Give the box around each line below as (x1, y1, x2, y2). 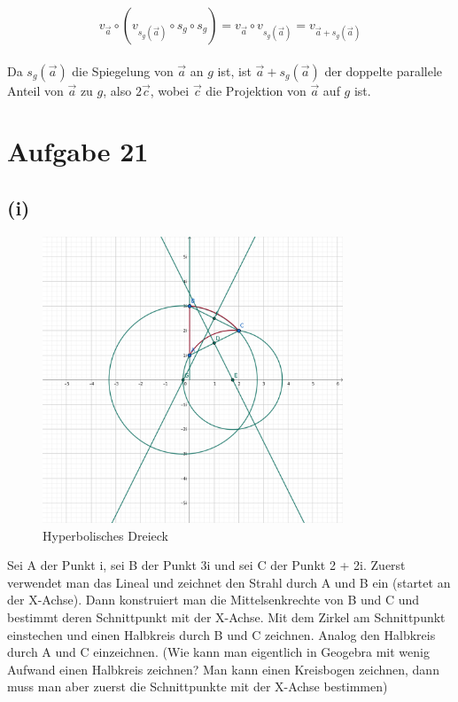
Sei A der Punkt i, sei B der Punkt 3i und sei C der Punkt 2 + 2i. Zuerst (7, 556, 406, 574)
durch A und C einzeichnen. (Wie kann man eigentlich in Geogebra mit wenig (7, 643, 430, 661)
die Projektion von (206, 81, 307, 99)
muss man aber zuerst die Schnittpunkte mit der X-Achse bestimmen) (7, 677, 388, 696)
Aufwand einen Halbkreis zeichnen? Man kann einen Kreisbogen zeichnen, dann (7, 659, 439, 678)
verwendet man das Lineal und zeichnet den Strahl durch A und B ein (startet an (7, 573, 451, 591)
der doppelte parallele (324, 61, 443, 80)
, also (103, 81, 132, 99)
